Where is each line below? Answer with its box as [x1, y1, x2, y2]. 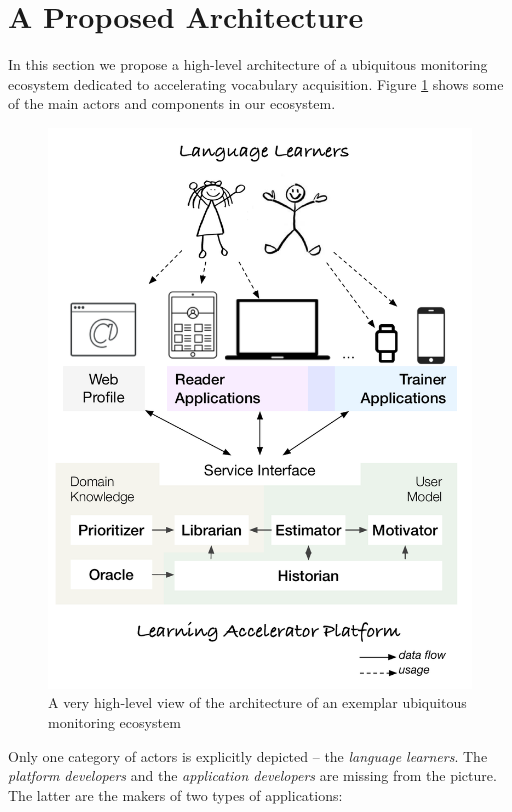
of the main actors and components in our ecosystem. [8, 93, 336, 114]
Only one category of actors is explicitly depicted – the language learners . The [8, 745, 488, 766]
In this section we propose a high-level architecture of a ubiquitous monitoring [8, 54, 488, 75]
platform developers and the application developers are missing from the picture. [8, 765, 497, 786]
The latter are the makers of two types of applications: [8, 784, 343, 805]
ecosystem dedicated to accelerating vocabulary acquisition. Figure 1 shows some [8, 73, 504, 94]
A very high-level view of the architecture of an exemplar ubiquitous [48, 692, 467, 713]
